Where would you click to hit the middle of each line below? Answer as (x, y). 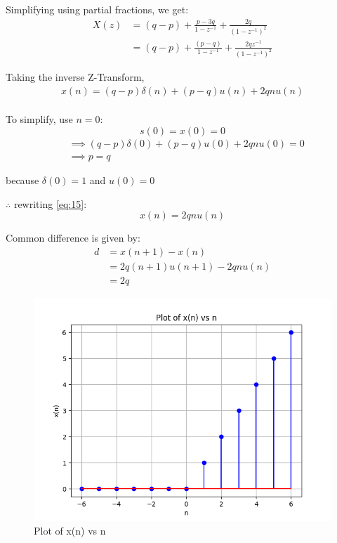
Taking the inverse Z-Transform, (75, 77)
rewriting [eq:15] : (50, 203)
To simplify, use (39, 119)
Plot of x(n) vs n (70, 531)
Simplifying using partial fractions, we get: (97, 9)
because (22, 179)
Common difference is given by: (73, 238)
